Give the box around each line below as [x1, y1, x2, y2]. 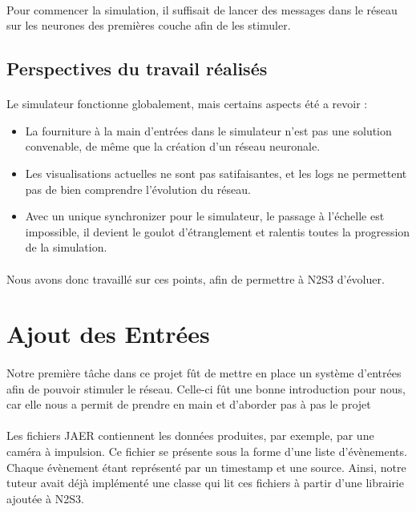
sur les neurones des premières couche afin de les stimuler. [6, 17, 291, 34]
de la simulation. [25, 239, 107, 256]
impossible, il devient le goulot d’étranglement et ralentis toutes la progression [25, 223, 410, 240]
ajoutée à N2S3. [6, 490, 84, 506]
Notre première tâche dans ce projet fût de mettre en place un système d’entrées [6, 365, 402, 381]
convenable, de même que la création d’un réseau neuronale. [25, 138, 321, 155]
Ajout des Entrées [6, 317, 210, 350]
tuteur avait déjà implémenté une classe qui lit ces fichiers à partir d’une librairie [6, 474, 404, 491]
